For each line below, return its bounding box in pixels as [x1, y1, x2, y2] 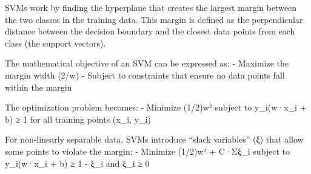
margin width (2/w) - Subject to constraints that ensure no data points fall [5, 68, 285, 81]
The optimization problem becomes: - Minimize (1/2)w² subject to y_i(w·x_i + [5, 101, 307, 114]
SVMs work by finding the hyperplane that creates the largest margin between [5, 1, 297, 13]
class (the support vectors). [5, 36, 106, 49]
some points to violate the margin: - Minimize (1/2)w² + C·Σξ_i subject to [5, 144, 290, 157]
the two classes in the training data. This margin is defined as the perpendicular [5, 13, 303, 25]
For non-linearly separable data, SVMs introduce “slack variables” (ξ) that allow [5, 133, 304, 146]
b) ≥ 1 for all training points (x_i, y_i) [5, 112, 151, 125]
